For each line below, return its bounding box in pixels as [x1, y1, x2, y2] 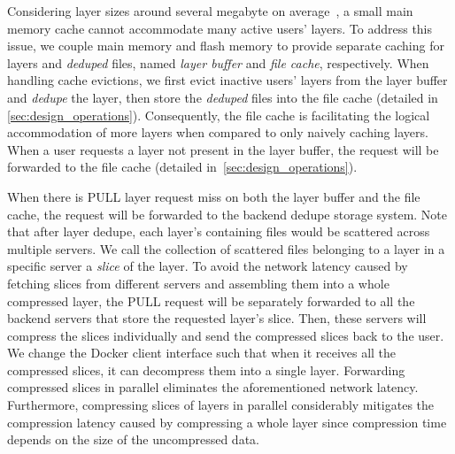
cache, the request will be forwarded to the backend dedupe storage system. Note [7, 204, 448, 223]
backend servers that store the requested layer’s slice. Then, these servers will [7, 309, 427, 327]
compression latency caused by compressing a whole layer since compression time [7, 412, 447, 431]
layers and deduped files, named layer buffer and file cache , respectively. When [7, 53, 429, 72]
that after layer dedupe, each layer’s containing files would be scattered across [7, 222, 430, 241]
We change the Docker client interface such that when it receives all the [7, 343, 397, 362]
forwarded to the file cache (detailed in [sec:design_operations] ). [7, 158, 358, 176]
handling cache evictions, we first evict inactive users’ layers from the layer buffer [7, 71, 448, 89]
